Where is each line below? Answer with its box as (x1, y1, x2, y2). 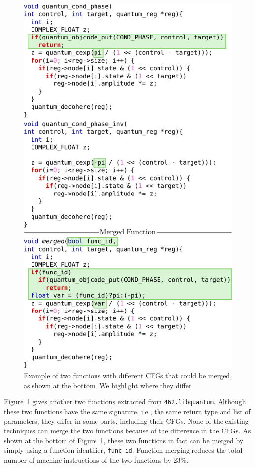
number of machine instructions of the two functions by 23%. (4, 454, 189, 465)
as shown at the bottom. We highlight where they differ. (24, 380, 193, 390)
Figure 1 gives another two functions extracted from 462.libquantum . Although (4, 396, 246, 407)
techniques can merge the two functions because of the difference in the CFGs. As (4, 426, 251, 436)
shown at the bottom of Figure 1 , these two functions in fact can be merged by (4, 435, 244, 445)
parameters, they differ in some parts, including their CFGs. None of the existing (4, 416, 249, 426)
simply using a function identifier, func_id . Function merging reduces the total (4, 445, 243, 455)
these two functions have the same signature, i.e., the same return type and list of (4, 406, 251, 416)
